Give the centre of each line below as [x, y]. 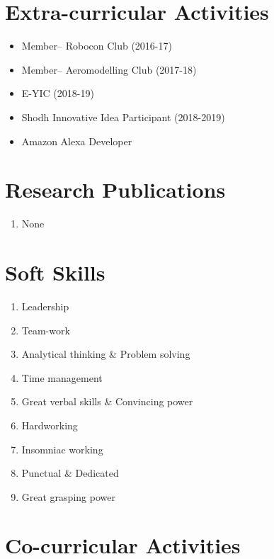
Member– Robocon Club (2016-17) [97, 46]
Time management [62, 377]
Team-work [46, 330]
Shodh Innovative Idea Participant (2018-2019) [123, 117]
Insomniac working [62, 449]
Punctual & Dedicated [70, 473]
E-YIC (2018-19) [58, 93]
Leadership [45, 306]
